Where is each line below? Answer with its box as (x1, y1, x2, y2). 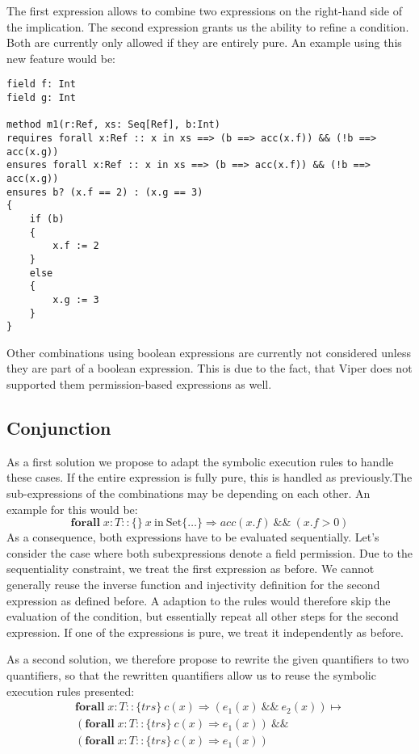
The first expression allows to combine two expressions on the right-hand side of (6, 2, 402, 19)
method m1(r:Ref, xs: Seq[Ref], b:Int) (6, 119, 220, 131)
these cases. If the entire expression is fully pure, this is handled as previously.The (6, 469, 413, 486)
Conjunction (6, 415, 111, 440)
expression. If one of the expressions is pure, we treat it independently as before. (6, 623, 404, 640)
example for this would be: (6, 500, 138, 517)
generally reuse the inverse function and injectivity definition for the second (6, 575, 380, 592)
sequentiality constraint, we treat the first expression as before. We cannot (6, 560, 375, 577)
